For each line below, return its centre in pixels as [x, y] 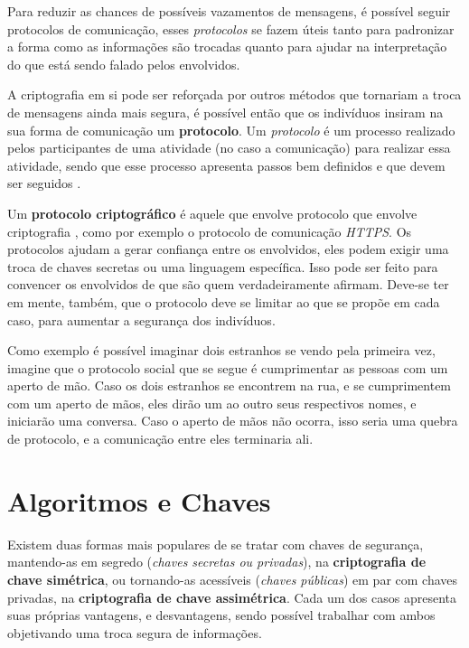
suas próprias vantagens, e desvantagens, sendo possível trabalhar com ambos [221, 615]
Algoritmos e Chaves [139, 500]
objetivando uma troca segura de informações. [135, 632]
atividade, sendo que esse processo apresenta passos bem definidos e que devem [226, 165]
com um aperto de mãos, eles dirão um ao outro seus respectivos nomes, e [212, 403]
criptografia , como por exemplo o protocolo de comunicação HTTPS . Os [210, 231]
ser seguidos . [44, 183]
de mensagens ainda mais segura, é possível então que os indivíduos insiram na [225, 112]
